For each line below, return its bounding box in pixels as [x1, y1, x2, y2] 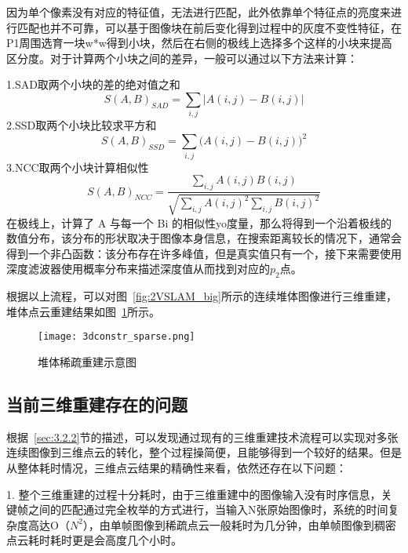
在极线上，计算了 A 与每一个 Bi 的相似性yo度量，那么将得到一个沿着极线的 [6, 214, 392, 231]
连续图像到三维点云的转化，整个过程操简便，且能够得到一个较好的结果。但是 [6, 444, 402, 460]
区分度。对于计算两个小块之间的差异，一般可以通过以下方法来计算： [6, 49, 358, 66]
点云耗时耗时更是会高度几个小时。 [6, 532, 182, 548]
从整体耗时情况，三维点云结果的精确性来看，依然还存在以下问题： [6, 459, 347, 475]
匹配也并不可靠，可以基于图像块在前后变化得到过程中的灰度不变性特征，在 [16, 19, 402, 35]
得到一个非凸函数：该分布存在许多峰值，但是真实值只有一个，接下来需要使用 [6, 245, 402, 261]
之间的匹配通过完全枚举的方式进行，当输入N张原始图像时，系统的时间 [27, 501, 388, 518]
